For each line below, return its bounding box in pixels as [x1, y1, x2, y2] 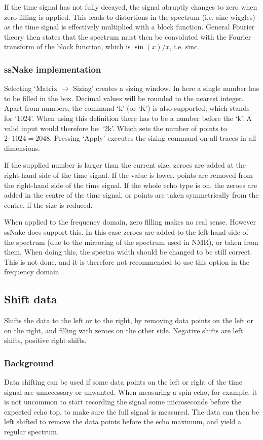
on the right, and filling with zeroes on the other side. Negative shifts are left [4, 325, 243, 335]
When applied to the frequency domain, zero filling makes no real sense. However [4, 216, 256, 227]
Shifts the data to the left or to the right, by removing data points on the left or [4, 315, 253, 326]
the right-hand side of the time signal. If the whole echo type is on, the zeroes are [4, 179, 257, 190]
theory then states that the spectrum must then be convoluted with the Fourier [4, 31, 251, 42]
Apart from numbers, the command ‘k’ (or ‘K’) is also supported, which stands [4, 103, 250, 113]
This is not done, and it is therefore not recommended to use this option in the [4, 256, 249, 267]
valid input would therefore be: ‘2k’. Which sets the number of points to [4, 122, 227, 133]
